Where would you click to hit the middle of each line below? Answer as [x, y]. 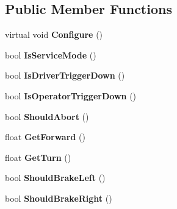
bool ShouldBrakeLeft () [55, 178]
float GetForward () [45, 137]
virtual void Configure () [54, 34]
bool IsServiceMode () [51, 55]
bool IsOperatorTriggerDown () [71, 95]
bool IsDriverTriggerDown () [65, 75]
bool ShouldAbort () [47, 116]
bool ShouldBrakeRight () [59, 198]
